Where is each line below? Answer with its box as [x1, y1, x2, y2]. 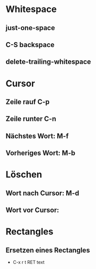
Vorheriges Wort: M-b [5, 149, 76, 158]
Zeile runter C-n [5, 114, 56, 123]
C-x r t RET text [12, 259, 45, 265]
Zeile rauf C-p [5, 97, 50, 106]
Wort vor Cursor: [5, 206, 59, 214]
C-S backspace [5, 40, 55, 49]
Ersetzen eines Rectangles [5, 246, 90, 254]
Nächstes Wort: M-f [5, 131, 69, 140]
